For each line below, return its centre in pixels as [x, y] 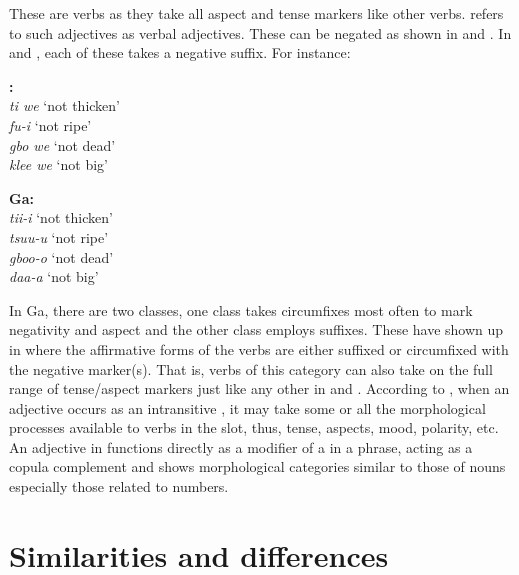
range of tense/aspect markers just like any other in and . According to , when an [259, 388]
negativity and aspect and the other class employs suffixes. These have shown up [256, 329]
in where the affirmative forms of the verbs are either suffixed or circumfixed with [259, 348]
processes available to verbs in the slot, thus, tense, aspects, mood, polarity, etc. [254, 427]
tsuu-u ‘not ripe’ [59, 236]
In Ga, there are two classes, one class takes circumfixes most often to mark [241, 309]
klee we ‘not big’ [58, 164]
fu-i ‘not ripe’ [50, 124]
